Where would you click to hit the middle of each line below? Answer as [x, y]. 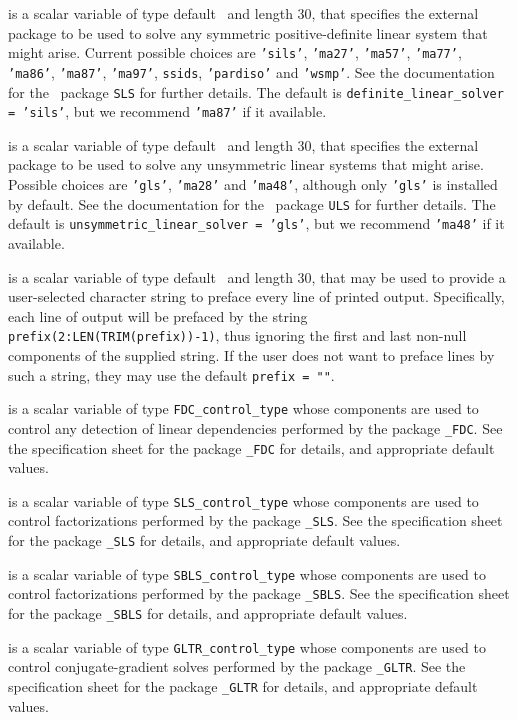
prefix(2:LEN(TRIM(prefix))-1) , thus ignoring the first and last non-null [237, 335]
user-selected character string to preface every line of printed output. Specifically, [256, 296]
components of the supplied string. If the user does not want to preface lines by [251, 355]
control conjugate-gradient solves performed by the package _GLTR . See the [237, 666]
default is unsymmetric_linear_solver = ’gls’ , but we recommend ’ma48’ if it [256, 223]
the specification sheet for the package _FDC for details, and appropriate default [251, 447]
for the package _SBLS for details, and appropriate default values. [208, 613]
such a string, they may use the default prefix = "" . [171, 374]
